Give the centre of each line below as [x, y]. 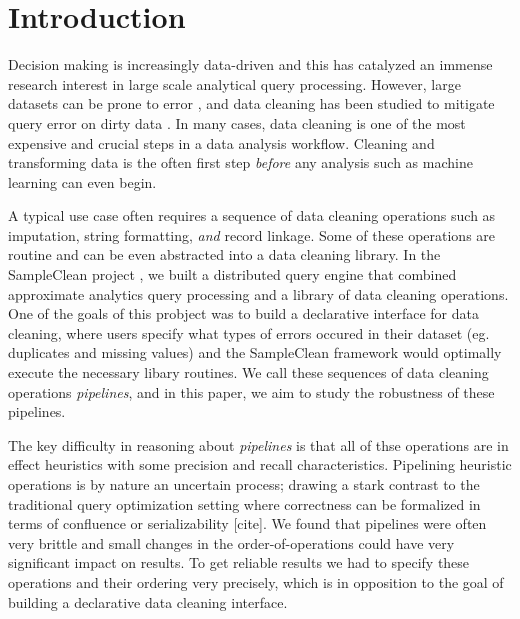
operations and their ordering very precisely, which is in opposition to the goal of [256, 581]
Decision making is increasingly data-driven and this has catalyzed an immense [250, 64]
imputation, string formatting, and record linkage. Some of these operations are [252, 234]
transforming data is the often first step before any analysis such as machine [240, 162]
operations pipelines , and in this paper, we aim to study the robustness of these [251, 391]
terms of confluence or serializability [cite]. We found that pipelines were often [247, 523]
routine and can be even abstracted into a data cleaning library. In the [224, 254]
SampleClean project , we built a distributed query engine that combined [232, 274]
